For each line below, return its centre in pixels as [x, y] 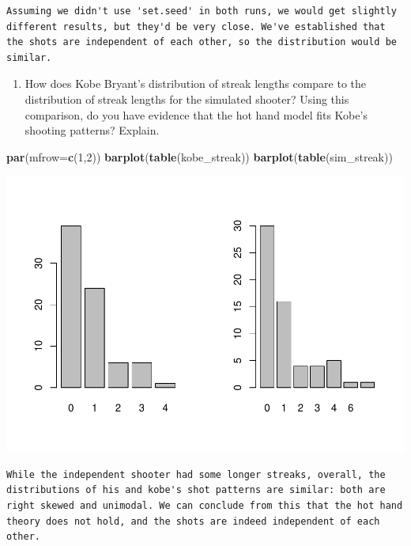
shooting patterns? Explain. [92, 130]
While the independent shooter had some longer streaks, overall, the [196, 474]
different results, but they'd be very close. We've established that [196, 27]
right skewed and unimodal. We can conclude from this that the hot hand [205, 506]
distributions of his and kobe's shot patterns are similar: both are [196, 490]
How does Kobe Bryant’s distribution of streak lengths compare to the [196, 83]
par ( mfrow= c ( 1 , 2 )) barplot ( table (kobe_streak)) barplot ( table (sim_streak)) [200, 156]
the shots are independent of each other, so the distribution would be [202, 42]
